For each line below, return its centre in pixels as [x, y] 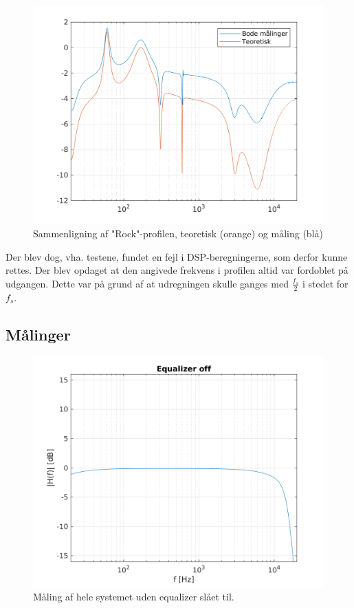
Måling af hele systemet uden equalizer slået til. [134, 596]
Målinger [38, 334]
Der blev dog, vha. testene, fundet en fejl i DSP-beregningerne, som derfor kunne [177, 256]
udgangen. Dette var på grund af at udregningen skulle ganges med [147, 283]
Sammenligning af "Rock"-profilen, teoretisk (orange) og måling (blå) [178, 234]
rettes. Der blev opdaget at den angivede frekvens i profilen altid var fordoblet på [177, 270]
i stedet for [325, 283]
